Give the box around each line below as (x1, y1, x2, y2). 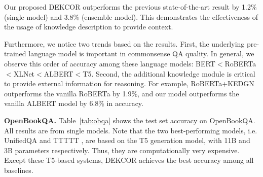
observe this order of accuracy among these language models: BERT (4, 58, 215, 68)
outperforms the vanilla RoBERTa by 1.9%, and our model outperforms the (4, 88, 239, 98)
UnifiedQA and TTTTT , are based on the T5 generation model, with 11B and (4, 135, 250, 146)
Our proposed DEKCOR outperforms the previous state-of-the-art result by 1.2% (4, 2, 257, 12)
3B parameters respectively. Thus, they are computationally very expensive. (4, 145, 240, 155)
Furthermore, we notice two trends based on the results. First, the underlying (4, 38, 245, 49)
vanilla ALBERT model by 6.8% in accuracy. (4, 98, 143, 109)
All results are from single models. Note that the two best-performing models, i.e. (4, 125, 257, 135)
